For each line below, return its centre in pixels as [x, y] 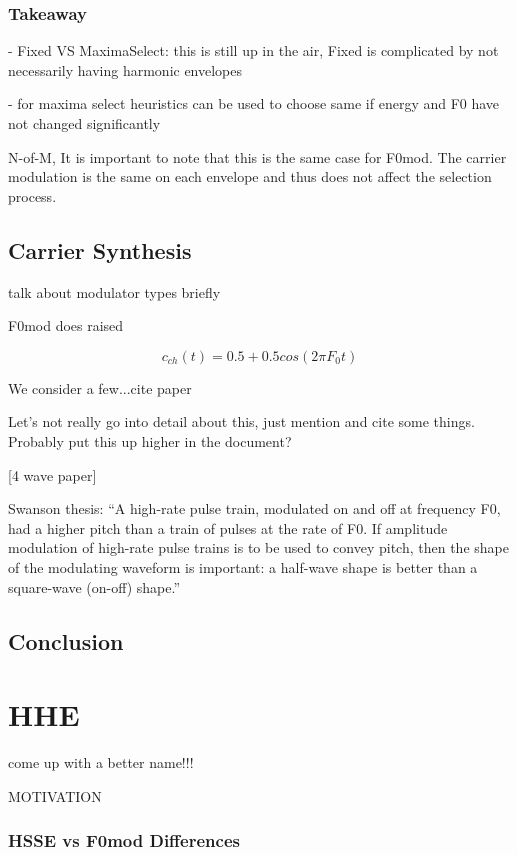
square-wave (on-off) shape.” [94, 586]
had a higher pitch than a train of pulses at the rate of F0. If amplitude [228, 527]
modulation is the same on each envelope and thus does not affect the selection [250, 176]
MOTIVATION [55, 795]
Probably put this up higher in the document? [150, 440]
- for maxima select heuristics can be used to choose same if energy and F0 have [254, 103]
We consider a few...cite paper [100, 387]
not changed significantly [84, 123]
